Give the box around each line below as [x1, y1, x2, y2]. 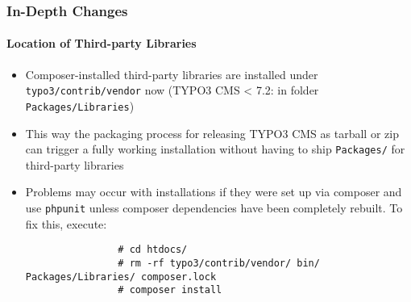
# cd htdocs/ [118, 244, 188, 256]
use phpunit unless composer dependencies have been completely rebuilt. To [25, 199, 403, 216]
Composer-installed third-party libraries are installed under [25, 65, 318, 82]
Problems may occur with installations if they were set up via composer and [25, 183, 402, 200]
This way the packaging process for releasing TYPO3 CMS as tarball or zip [25, 124, 399, 141]
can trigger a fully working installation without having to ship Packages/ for [25, 141, 405, 157]
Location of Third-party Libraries [6, 35, 197, 52]
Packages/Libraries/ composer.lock [25, 271, 217, 283]
